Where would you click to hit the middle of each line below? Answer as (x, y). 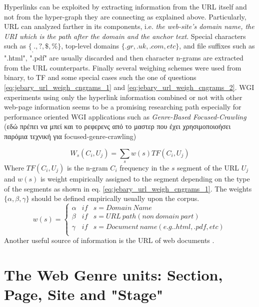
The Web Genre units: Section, (113, 275)
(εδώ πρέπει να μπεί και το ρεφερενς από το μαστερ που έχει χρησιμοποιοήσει (117, 126)
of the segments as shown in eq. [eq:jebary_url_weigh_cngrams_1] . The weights (128, 188)
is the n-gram (87, 167)
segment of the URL (208, 167)
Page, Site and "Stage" (84, 294)
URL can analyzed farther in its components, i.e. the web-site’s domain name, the (129, 26)
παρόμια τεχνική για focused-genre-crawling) (70, 136)
